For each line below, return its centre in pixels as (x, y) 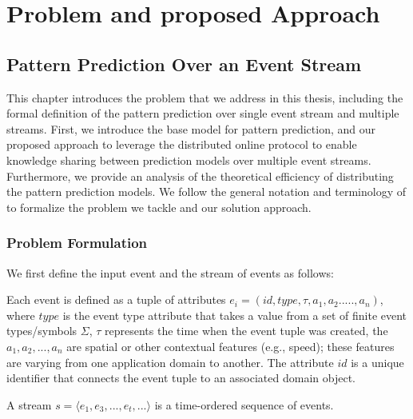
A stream (29, 404)
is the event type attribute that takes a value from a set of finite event (235, 315)
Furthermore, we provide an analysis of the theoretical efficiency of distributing (200, 176)
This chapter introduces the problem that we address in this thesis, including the (205, 97)
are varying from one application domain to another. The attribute (170, 362)
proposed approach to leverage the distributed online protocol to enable (182, 144)
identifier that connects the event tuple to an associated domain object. (181, 378)
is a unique (377, 362)
